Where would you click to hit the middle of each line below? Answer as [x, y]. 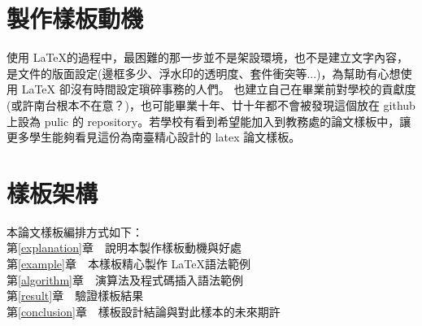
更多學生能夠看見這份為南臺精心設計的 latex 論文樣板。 [154, 137]
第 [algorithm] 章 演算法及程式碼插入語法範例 [125, 279]
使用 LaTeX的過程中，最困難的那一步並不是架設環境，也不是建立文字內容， [208, 57]
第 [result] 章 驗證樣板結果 [75, 296]
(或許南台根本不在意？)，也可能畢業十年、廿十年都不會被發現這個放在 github [211, 104]
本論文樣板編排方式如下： [75, 231]
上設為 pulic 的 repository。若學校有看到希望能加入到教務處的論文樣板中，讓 [209, 121]
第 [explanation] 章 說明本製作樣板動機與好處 [124, 248]
